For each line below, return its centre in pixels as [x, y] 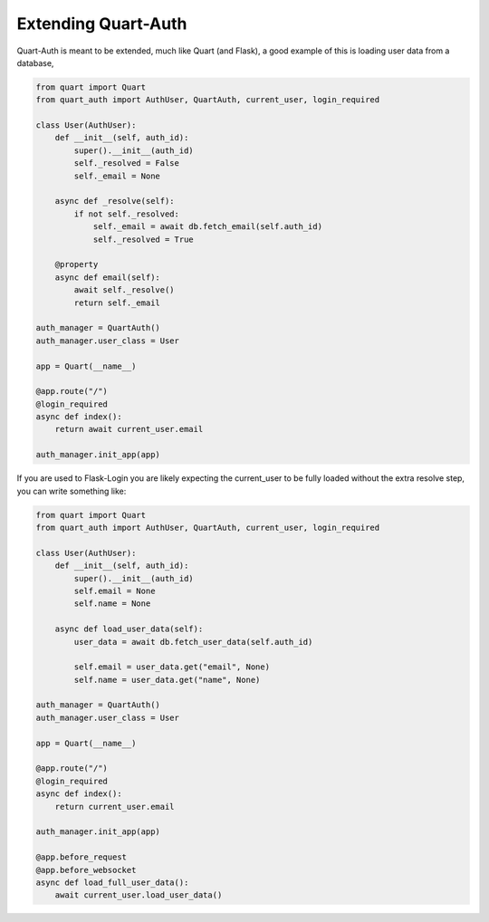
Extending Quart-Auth [102, 24]
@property [77, 264]
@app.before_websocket [86, 870]
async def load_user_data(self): [129, 629]
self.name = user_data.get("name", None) [167, 680]
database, [35, 62]
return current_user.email [115, 807]
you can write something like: [72, 491]
